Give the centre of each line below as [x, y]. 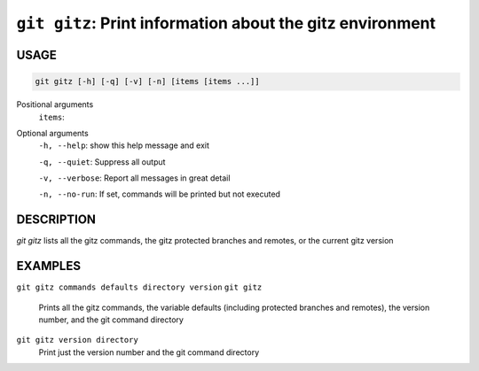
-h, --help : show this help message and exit [124, 145]
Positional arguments [55, 104]
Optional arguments [52, 133]
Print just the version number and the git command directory [149, 352]
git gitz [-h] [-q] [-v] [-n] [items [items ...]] [148, 81]
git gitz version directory [78, 340]
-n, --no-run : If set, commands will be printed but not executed [160, 194]
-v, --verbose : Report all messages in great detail [134, 178]
